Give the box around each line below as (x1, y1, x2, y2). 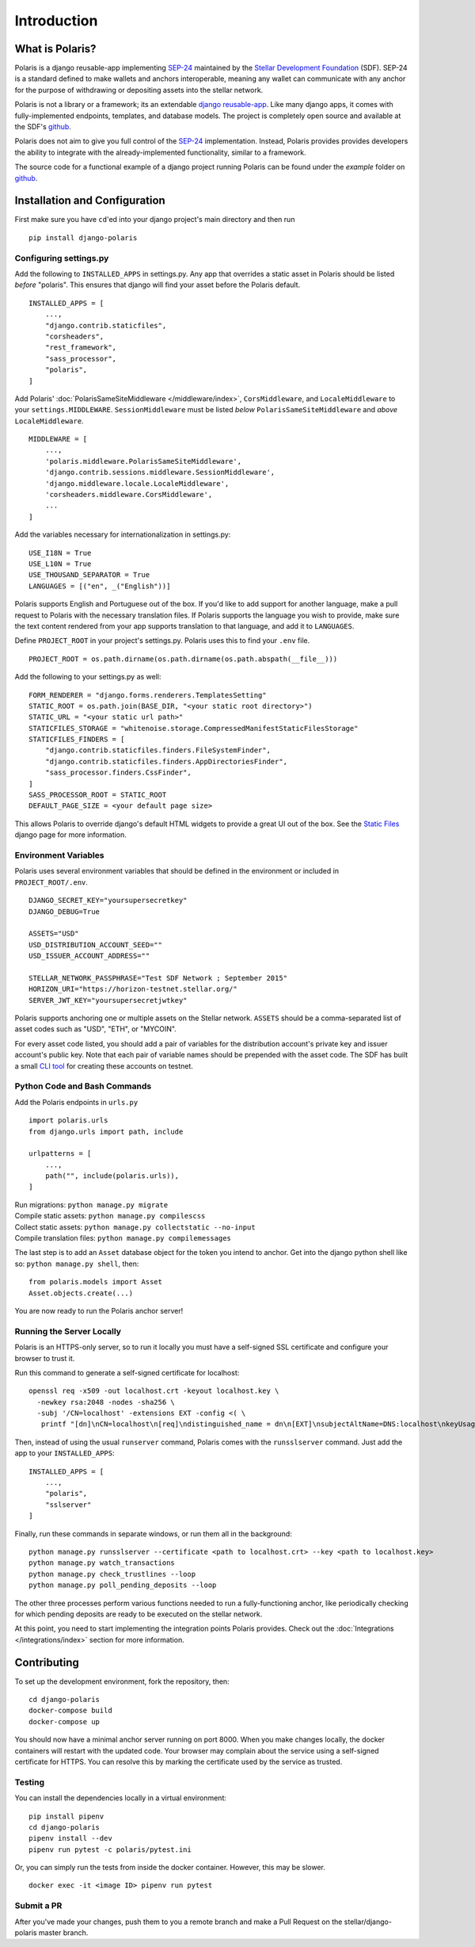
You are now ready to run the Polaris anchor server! (14, 1306, 184, 1315)
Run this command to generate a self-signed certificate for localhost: (14, 1367, 240, 1377)
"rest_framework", (44, 343, 117, 352)
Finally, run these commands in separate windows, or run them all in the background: (14, 1528, 292, 1538)
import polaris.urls (28, 1116, 108, 1125)
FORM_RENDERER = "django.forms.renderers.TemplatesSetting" (28, 690, 267, 699)
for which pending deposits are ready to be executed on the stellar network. (14, 1609, 263, 1619)
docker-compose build (28, 1706, 112, 1716)
